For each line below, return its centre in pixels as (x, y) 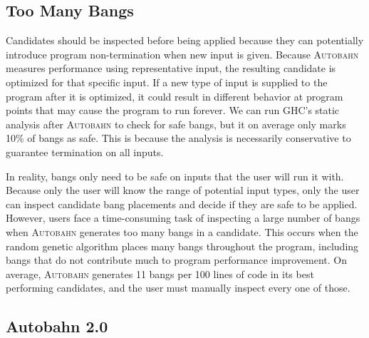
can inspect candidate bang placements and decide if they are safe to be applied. (182, 204)
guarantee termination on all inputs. (85, 152)
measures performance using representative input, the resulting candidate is (171, 68)
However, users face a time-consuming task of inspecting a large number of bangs (183, 218)
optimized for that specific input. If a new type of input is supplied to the (167, 82)
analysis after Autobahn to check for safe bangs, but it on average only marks (176, 124)
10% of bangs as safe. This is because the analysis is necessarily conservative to (178, 138)
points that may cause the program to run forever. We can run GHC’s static (173, 110)
